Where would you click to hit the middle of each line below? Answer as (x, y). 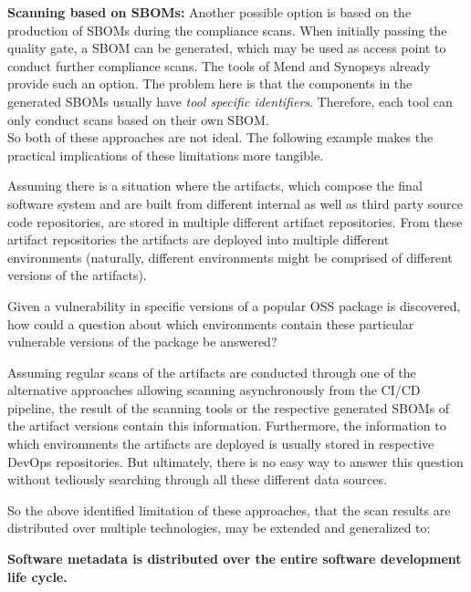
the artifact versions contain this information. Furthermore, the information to (227, 426)
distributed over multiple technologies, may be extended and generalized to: (219, 528)
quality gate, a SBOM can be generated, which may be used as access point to (227, 48)
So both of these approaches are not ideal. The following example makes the (220, 137)
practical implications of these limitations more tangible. (166, 155)
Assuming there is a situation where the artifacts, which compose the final (215, 186)
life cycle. (37, 576)
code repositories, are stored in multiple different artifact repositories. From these (235, 221)
